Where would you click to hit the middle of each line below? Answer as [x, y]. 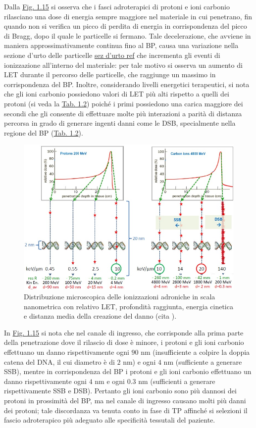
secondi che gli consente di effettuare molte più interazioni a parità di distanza [123, 113]
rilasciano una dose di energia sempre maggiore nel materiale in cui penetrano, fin [128, 16]
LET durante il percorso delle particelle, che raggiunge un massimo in [110, 74]
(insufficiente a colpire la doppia [201, 352]
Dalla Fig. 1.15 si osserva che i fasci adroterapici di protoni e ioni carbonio [117, 6]
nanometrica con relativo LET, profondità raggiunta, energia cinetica [128, 306]
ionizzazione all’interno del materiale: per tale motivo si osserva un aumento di [123, 65]
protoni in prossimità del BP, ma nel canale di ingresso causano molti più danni [125, 401]
